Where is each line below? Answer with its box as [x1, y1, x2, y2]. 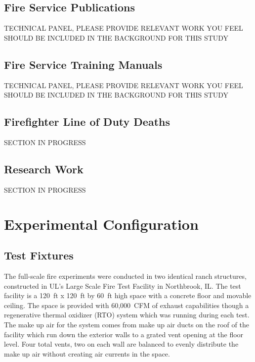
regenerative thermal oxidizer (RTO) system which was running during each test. [4, 310, 250, 320]
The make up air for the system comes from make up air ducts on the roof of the [4, 319, 249, 329]
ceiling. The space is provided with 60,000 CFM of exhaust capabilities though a [4, 300, 249, 310]
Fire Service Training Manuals [4, 56, 163, 72]
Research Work [4, 161, 84, 176]
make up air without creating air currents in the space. [4, 348, 170, 359]
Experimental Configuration [4, 213, 199, 234]
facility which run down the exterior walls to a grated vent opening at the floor [4, 329, 244, 339]
